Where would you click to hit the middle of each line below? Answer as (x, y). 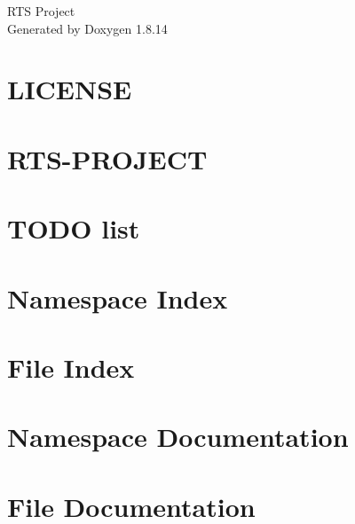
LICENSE (70, 89)
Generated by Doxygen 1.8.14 (87, 28)
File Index (71, 367)
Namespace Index (118, 297)
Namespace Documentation (178, 437)
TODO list (74, 228)
